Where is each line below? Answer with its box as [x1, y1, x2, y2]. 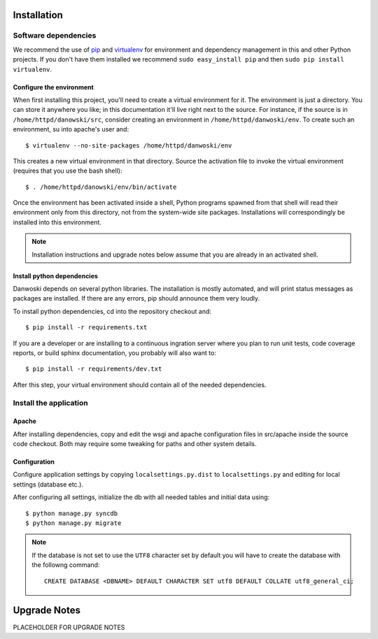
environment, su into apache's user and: [13, 125, 129, 134]
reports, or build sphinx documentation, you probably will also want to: [13, 348, 216, 357]
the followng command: [31, 561, 100, 569]
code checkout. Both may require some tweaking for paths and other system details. [13, 440, 257, 448]
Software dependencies [13, 31, 97, 41]
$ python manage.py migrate [25, 519, 122, 527]
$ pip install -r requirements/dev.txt [25, 365, 162, 373]
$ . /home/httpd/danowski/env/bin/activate [25, 182, 177, 191]
